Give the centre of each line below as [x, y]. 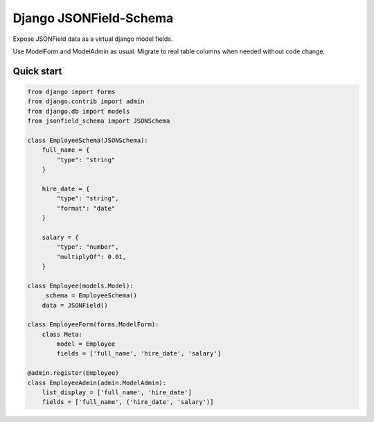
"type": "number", [88, 247]
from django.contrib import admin [86, 102]
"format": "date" [86, 208]
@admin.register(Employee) [73, 373]
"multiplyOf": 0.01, [91, 257]
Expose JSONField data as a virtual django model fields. [93, 39]
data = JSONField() [75, 305]
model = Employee [86, 344]
